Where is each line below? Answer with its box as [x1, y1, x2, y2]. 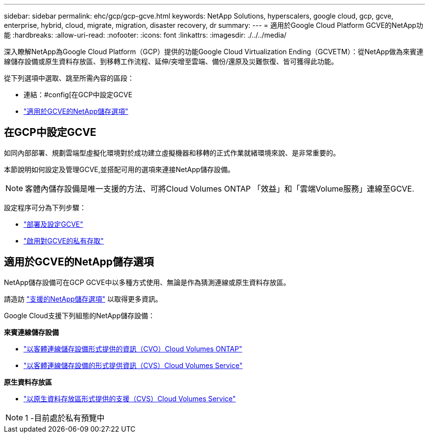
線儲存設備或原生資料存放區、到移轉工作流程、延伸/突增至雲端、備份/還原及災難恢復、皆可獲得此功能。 [4, 57, 338, 66]
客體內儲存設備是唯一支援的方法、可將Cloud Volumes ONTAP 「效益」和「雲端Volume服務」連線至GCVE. [25, 183, 414, 194]
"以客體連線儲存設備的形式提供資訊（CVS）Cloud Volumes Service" [24, 361, 243, 370]
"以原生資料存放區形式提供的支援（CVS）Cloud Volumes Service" [24, 394, 236, 403]
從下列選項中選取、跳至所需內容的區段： [4, 74, 134, 82]
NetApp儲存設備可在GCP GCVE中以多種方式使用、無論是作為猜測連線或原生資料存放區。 [4, 278, 290, 286]
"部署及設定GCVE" [24, 219, 83, 228]
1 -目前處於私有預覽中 [25, 413, 105, 423]
